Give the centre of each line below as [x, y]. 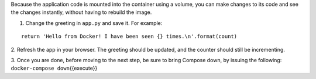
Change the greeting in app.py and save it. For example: [94, 23]
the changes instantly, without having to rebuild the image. [81, 12]
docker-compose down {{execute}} [54, 68]
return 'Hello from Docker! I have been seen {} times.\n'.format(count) [129, 37]
